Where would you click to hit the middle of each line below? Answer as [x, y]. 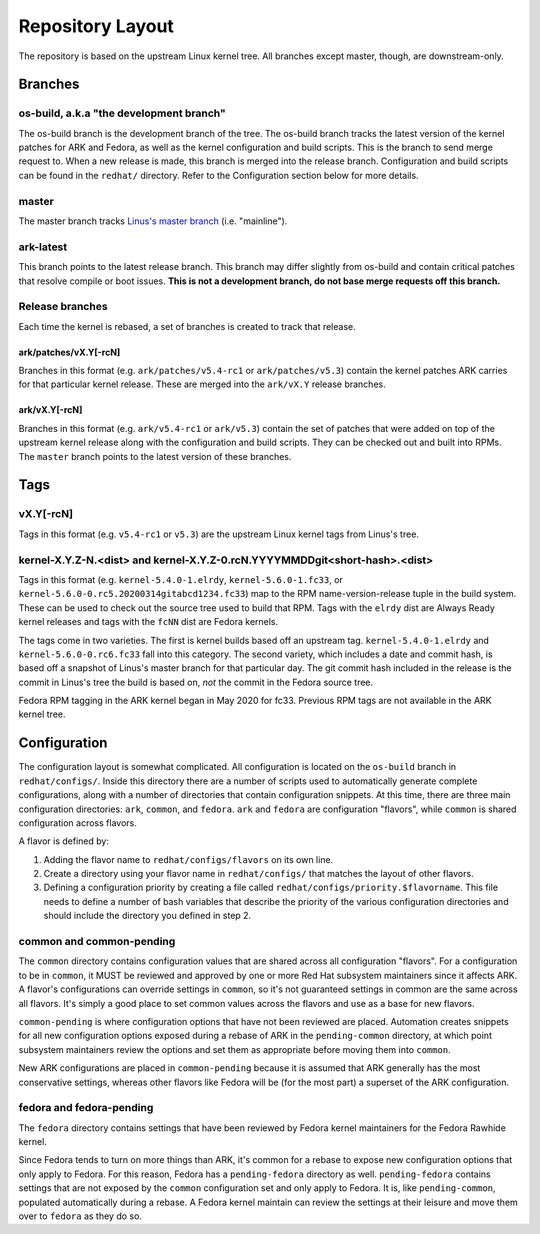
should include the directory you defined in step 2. [147, 916]
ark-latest [43, 247]
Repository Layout [96, 26]
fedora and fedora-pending [86, 1108]
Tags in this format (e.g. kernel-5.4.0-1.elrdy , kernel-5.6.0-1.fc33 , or [181, 579]
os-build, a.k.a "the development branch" [122, 113]
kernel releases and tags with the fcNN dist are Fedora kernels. [148, 622]
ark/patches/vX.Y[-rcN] [69, 352]
